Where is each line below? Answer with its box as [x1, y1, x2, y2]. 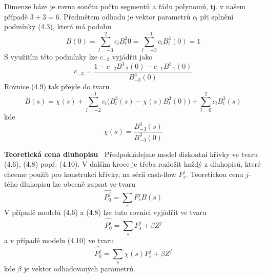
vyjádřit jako [112, 51, 153, 62]
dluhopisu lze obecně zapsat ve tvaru [20, 179, 136, 189]
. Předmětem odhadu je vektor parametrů [59, 11, 191, 22]
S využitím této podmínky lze [4, 51, 98, 62]
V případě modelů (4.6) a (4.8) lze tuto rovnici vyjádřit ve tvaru [4, 207, 207, 217]
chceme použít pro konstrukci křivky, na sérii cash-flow [4, 168, 176, 179]
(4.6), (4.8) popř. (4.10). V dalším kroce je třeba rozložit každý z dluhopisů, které [4, 159, 261, 169]
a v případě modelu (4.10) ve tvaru [4, 235, 114, 246]
